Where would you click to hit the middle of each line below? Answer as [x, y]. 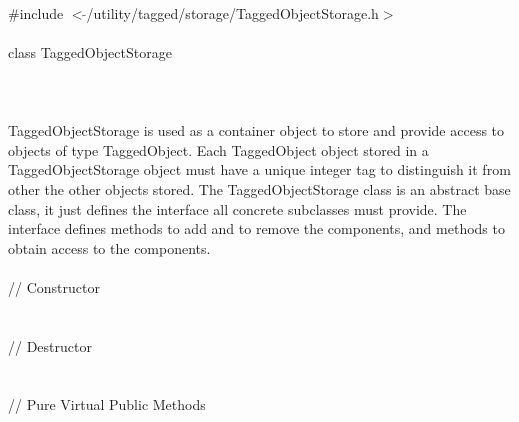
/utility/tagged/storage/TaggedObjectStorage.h [232, 12]
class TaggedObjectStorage [90, 51]
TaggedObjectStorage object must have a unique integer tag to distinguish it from [259, 169]
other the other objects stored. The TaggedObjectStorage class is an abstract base [259, 188]
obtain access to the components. [109, 247]
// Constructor [54, 286]
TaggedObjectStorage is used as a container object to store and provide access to [256, 130]
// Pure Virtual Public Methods [107, 404]
